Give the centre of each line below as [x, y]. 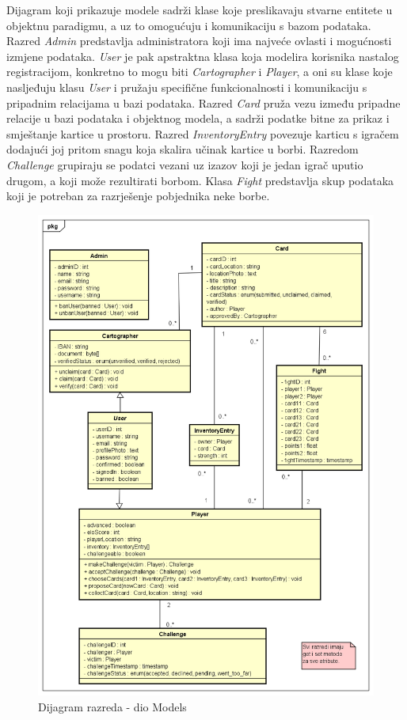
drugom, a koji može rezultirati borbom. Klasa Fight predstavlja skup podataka [200, 180]
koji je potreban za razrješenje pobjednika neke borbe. [138, 196]
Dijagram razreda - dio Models [112, 706]
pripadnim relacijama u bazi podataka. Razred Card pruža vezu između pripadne [203, 102]
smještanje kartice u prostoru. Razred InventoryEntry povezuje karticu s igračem [203, 133]
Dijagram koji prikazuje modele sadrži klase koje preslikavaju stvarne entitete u [200, 9]
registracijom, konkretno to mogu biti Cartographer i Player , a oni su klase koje [200, 72]
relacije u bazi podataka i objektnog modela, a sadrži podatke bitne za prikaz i [198, 118]
